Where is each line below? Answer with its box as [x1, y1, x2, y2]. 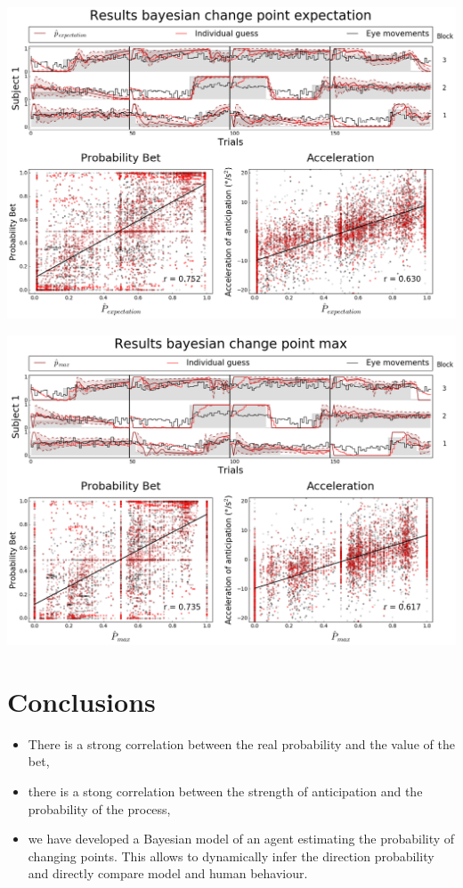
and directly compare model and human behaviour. [28, 864, 308, 883]
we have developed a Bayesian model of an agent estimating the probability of [28, 829, 455, 848]
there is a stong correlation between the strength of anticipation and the [28, 781, 423, 800]
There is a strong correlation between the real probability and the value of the [28, 734, 455, 753]
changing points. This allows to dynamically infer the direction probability [28, 846, 435, 865]
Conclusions [7, 682, 156, 719]
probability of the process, [28, 799, 171, 818]
